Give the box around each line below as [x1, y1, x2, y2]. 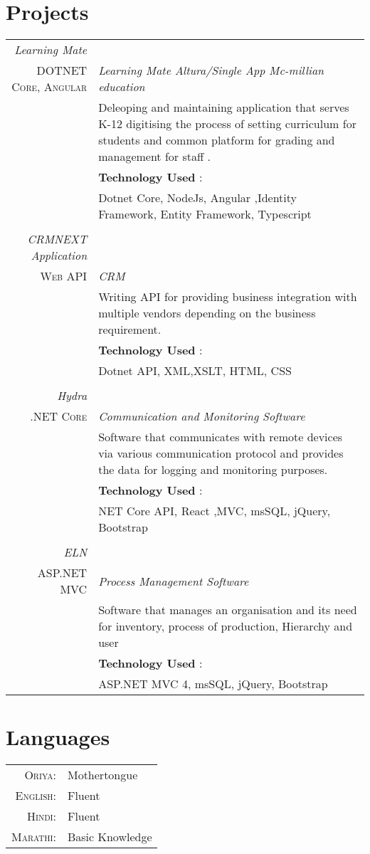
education [98, 78, 145, 95]
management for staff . [98, 148, 211, 165]
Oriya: [24, 766, 56, 784]
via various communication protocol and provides [98, 445, 344, 462]
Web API [40, 268, 88, 285]
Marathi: [11, 828, 56, 845]
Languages [6, 722, 110, 752]
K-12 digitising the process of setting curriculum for [98, 115, 356, 132]
